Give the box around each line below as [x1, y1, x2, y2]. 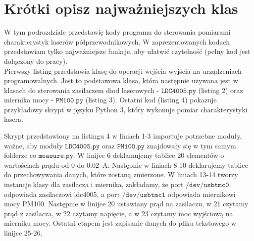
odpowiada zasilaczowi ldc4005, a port [4, 189, 120, 199]
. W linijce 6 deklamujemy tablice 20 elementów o [73, 150, 224, 160]
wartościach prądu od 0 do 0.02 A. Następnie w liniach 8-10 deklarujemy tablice [4, 159, 248, 170]
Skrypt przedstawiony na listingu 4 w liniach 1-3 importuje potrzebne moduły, [4, 131, 242, 141]
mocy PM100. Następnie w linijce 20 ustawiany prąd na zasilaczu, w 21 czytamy [4, 198, 249, 209]
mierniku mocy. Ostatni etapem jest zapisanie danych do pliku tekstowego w [4, 218, 236, 228]
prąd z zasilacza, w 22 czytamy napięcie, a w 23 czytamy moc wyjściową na [4, 208, 233, 218]
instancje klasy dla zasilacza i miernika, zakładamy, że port [4, 179, 184, 190]
